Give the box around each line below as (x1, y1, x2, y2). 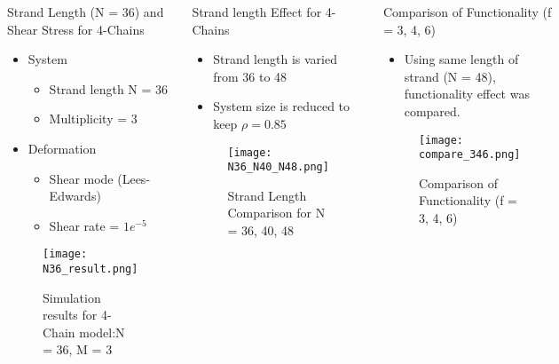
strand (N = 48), (404, 67, 496, 85)
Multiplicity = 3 (49, 109, 138, 128)
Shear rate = (49, 216, 120, 234)
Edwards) (49, 186, 101, 205)
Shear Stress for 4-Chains (7, 20, 145, 38)
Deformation (28, 138, 97, 157)
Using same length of (404, 50, 519, 68)
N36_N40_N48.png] (227, 161, 329, 174)
